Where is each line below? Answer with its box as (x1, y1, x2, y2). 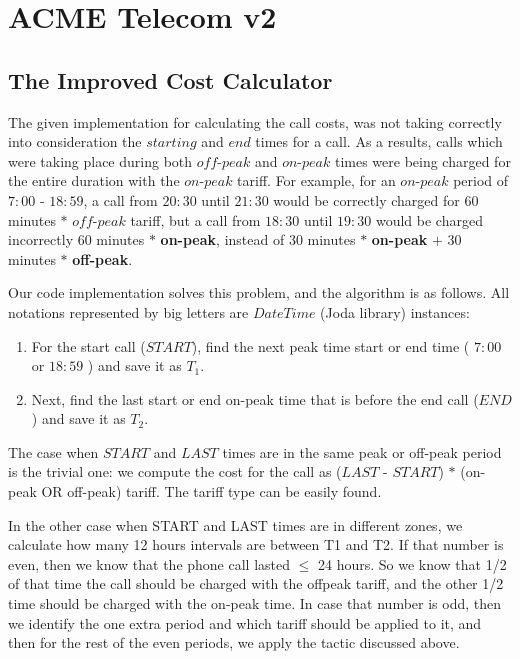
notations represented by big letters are (8, 301, 249, 322)
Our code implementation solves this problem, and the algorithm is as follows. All (8, 282, 510, 303)
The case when (8, 441, 99, 462)
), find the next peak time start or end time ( (191, 335, 470, 356)
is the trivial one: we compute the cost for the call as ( (8, 461, 342, 482)
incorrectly (8, 229, 74, 250)
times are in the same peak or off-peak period (222, 441, 502, 462)
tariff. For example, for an (237, 170, 396, 191)
